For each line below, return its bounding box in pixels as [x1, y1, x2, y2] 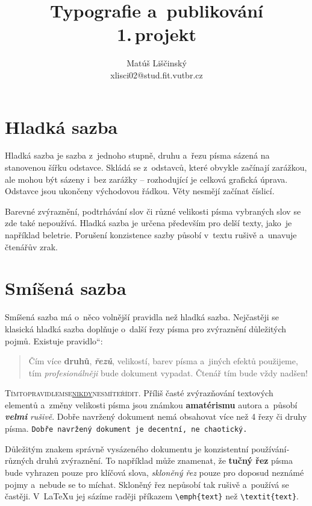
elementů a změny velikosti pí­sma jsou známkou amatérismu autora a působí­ [5, 398, 298, 411]
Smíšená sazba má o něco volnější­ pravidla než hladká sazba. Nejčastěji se [5, 311, 279, 323]
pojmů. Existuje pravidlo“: [5, 334, 103, 347]
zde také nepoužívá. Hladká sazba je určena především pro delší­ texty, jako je [5, 217, 292, 229]
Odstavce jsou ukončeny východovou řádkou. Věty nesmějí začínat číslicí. [5, 185, 275, 197]
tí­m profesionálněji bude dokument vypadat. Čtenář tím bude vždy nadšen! [28, 366, 308, 379]
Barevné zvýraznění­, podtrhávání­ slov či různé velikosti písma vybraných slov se [5, 204, 301, 217]
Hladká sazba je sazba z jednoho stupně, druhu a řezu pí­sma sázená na [5, 149, 270, 162]
